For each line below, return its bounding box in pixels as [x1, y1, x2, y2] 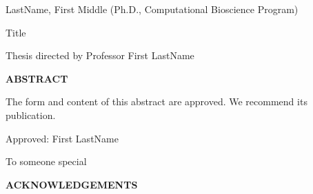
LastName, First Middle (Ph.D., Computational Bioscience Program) [6, 2, 299, 16]
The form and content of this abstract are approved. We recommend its [6, 94, 307, 109]
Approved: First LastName [6, 131, 119, 145]
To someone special [6, 154, 87, 169]
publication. [6, 107, 56, 122]
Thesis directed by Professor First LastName [6, 48, 194, 63]
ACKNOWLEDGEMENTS [6, 177, 138, 191]
